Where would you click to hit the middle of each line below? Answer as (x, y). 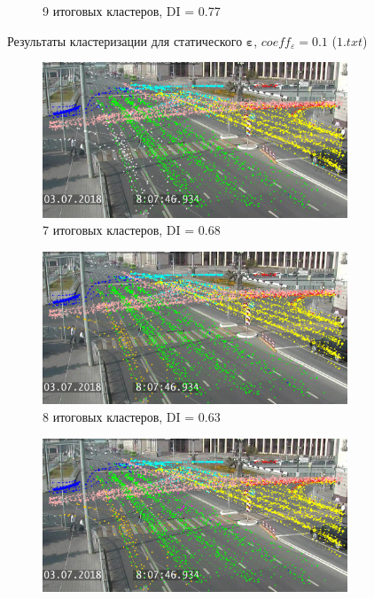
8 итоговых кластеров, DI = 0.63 (132, 416)
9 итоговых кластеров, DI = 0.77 (132, 11)
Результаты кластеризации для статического (125, 40)
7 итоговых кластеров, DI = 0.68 (132, 230)
